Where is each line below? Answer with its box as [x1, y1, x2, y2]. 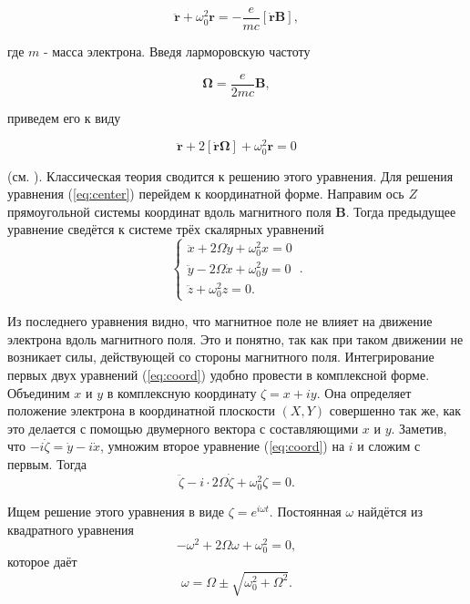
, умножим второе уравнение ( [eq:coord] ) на [100, 436, 345, 456]
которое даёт [7, 552, 77, 571]
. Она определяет [316, 383, 412, 402]
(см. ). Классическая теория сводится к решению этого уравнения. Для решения [7, 166, 454, 185]
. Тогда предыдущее [345, 201, 456, 220]
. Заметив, [391, 418, 447, 437]
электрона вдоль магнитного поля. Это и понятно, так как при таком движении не [7, 329, 464, 348]
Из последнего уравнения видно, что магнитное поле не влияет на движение [7, 312, 433, 331]
